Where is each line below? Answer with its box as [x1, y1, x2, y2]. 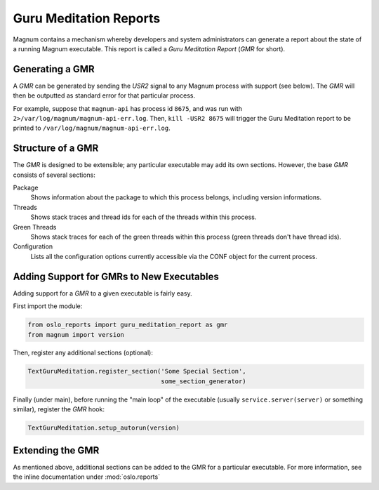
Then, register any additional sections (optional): [13, 348, 154, 357]
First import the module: [13, 302, 83, 310]
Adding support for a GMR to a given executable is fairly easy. [13, 289, 192, 298]
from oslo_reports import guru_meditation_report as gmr [27, 321, 228, 329]
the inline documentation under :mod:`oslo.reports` [13, 472, 161, 481]
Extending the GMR [13, 444, 100, 456]
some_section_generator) [161, 377, 246, 385]
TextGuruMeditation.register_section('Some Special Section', [27, 367, 246, 376]
